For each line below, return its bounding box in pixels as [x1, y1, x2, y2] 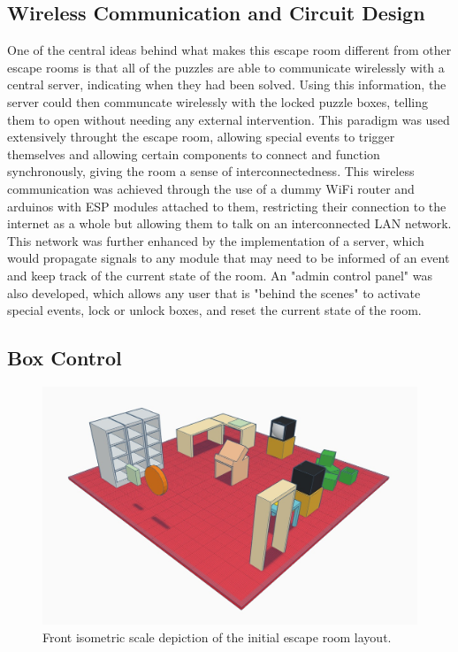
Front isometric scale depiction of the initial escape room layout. [42, 628, 392, 647]
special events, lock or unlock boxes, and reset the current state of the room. [7, 301, 422, 319]
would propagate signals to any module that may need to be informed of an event [7, 249, 450, 267]
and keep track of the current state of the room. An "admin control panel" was [7, 265, 432, 284]
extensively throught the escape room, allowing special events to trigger [7, 127, 395, 146]
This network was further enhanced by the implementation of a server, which [7, 231, 424, 249]
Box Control [7, 344, 122, 372]
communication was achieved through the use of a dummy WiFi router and [7, 179, 415, 197]
